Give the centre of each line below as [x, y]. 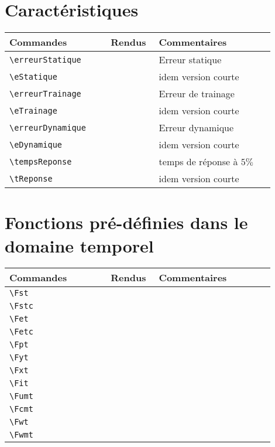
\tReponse [31, 178]
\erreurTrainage [45, 93]
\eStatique [33, 76]
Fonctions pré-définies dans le [126, 222]
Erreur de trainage [197, 94]
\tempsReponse [41, 161]
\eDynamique [36, 144]
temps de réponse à [198, 162]
